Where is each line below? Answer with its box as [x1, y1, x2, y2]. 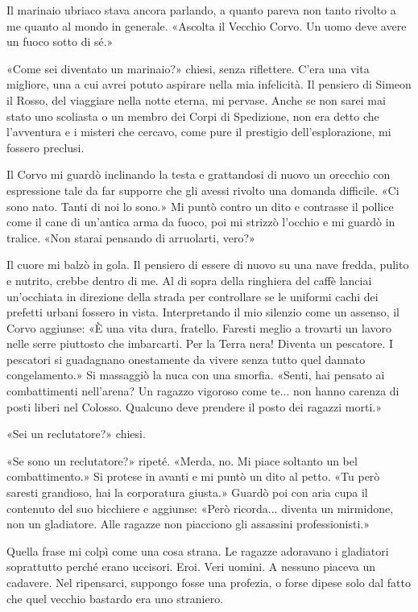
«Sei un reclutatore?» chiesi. [6, 425, 146, 442]
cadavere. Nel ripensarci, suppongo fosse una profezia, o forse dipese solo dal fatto [6, 574, 412, 590]
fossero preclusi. [6, 139, 85, 155]
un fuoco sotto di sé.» [6, 33, 114, 50]
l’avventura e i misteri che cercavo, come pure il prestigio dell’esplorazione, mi [6, 123, 391, 140]
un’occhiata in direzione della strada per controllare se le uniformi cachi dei [6, 287, 379, 304]
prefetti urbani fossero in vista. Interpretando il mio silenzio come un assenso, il [6, 304, 400, 320]
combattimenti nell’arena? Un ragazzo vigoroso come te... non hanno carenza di [6, 382, 399, 399]
